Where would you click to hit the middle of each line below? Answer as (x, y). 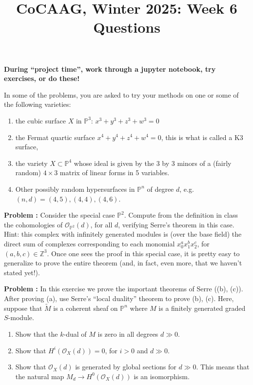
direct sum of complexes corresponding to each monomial (89, 244)
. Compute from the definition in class (181, 215)
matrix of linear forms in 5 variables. (115, 172)
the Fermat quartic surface (55, 137)
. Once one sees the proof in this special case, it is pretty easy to (143, 253)
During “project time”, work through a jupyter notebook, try (110, 69)
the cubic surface (40, 120)
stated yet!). (22, 272)
